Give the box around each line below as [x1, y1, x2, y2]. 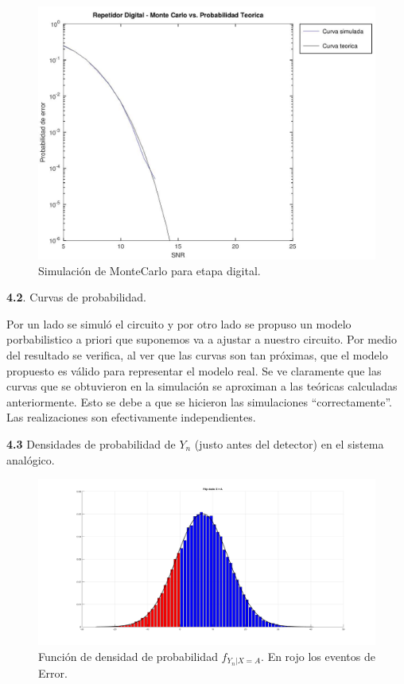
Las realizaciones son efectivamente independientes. [6, 409, 256, 426]
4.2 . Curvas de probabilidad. [6, 289, 146, 305]
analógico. [6, 451, 55, 468]
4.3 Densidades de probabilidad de [6, 435, 176, 452]
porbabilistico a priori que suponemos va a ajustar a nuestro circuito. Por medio [6, 331, 397, 348]
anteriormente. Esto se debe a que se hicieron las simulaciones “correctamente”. [6, 393, 392, 410]
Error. [38, 665, 68, 682]
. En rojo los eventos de [261, 647, 375, 664]
